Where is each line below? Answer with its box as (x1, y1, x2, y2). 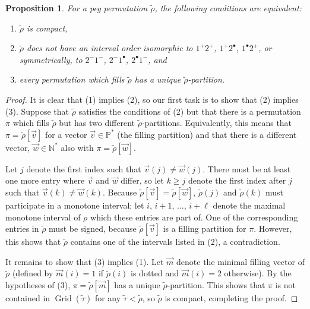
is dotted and (131, 267, 179, 279)
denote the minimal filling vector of (176, 255, 305, 267)
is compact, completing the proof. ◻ (165, 291, 298, 304)
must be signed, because (49, 222, 137, 235)
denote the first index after (188, 174, 286, 187)
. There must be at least (203, 162, 291, 175)
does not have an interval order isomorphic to (27, 42, 193, 54)
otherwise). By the (224, 267, 292, 279)
